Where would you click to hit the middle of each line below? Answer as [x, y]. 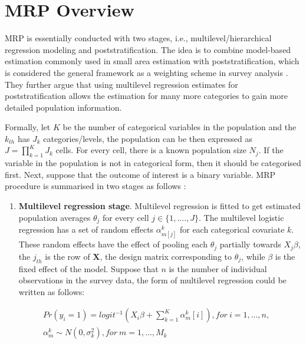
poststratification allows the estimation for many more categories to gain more [147, 96]
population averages [55, 217]
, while [253, 256]
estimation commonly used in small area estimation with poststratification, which [152, 61]
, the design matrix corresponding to [166, 256]
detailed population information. [63, 107]
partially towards [250, 244]
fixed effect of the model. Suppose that [88, 268]
